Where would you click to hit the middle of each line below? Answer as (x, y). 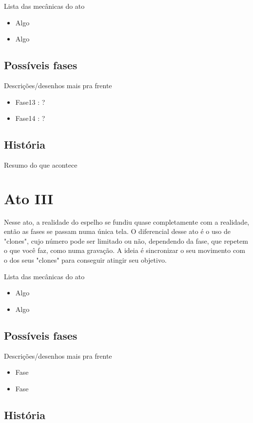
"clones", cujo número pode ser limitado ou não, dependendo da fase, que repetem (126, 240)
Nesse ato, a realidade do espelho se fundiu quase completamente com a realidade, (127, 221)
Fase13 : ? (30, 102)
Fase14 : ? (30, 118)
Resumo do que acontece (41, 164)
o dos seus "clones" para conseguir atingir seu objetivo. (85, 260)
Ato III (29, 198)
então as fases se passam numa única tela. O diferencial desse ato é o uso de (117, 231)
